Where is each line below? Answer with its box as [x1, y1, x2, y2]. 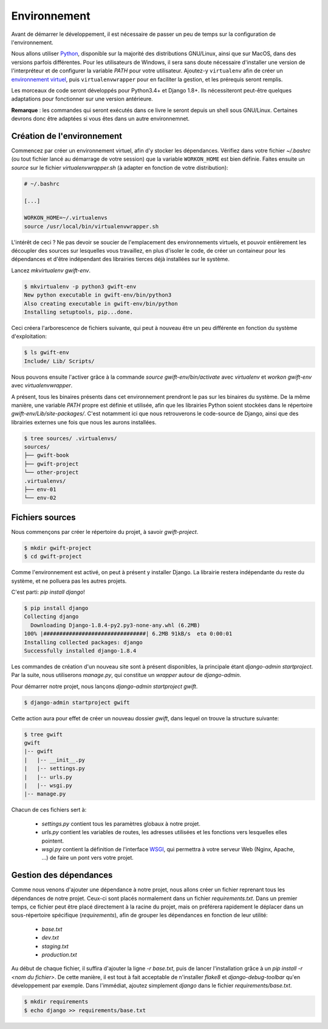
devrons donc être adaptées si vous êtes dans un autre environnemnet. [11, 115, 190, 122]
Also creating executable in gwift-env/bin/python [24, 300, 179, 307]
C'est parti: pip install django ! [11, 588, 85, 596]
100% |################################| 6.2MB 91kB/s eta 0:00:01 [24, 630, 233, 637]
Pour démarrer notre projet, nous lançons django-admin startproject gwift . [11, 683, 198, 690]
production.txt [41, 951, 77, 958]
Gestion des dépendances [11, 870, 113, 880]
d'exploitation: [11, 332, 47, 340]
